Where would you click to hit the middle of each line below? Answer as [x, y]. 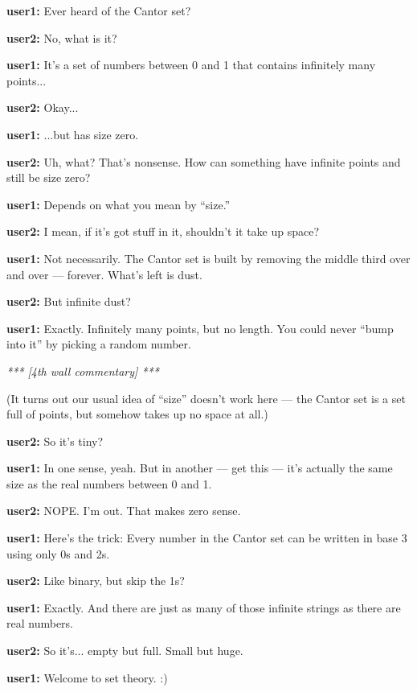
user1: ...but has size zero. [73, 134]
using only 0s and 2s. [58, 553]
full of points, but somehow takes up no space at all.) [137, 414]
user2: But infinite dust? [69, 301]
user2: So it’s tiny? [55, 441]
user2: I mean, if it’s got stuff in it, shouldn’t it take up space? [163, 231]
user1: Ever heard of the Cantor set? [99, 10]
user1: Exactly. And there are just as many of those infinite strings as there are [204, 607]
